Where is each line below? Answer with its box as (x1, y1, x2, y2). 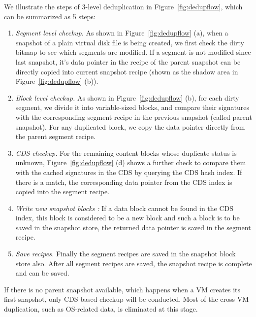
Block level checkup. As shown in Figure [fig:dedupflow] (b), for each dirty (15, 92, 239, 103)
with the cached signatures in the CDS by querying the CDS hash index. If (15, 167, 242, 177)
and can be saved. (15, 268, 69, 278)
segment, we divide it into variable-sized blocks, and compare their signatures (15, 102, 249, 112)
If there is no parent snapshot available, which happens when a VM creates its (4, 284, 241, 294)
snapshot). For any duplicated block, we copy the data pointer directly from (15, 121, 245, 132)
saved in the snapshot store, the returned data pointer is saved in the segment (15, 222, 251, 232)
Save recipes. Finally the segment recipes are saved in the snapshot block (15, 248, 236, 259)
